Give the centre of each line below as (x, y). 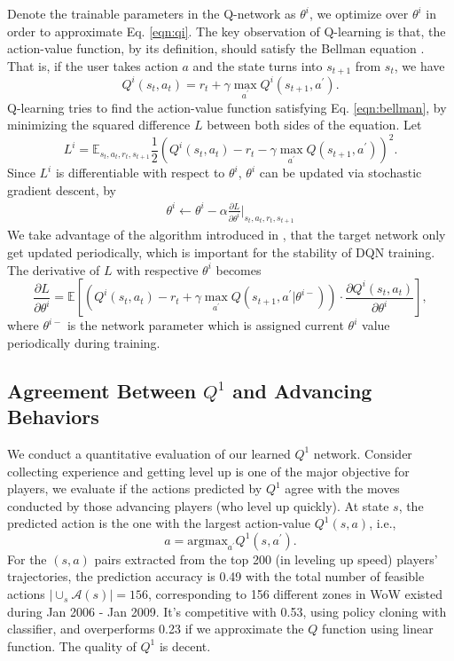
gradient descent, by (62, 189)
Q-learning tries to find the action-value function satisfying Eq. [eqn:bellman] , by (227, 107)
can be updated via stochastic (340, 173)
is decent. (185, 645)
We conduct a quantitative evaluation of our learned (149, 453)
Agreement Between (102, 390)
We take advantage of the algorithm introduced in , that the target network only (227, 235)
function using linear (377, 629)
